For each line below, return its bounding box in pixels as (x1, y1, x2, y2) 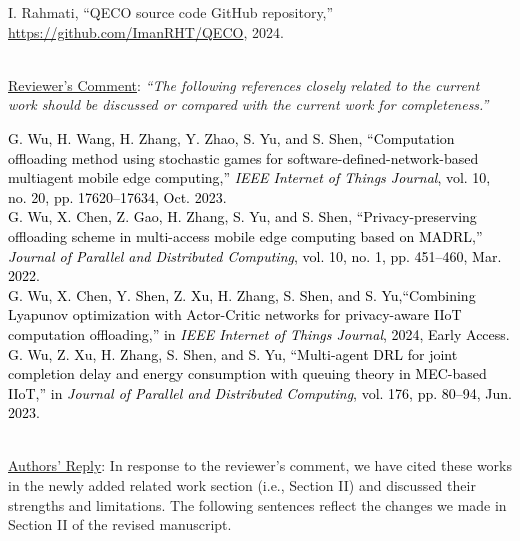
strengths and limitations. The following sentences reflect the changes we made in (8, 494, 507, 515)
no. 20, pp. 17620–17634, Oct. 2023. (8, 186, 227, 207)
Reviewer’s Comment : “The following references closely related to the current (8, 74, 480, 95)
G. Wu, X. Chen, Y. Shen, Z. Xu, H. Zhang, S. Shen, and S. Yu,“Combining (8, 284, 476, 305)
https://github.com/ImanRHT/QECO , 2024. (8, 21, 284, 42)
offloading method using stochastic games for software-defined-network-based (8, 147, 479, 168)
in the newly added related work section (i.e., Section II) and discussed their (8, 475, 476, 496)
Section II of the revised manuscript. (8, 514, 232, 535)
